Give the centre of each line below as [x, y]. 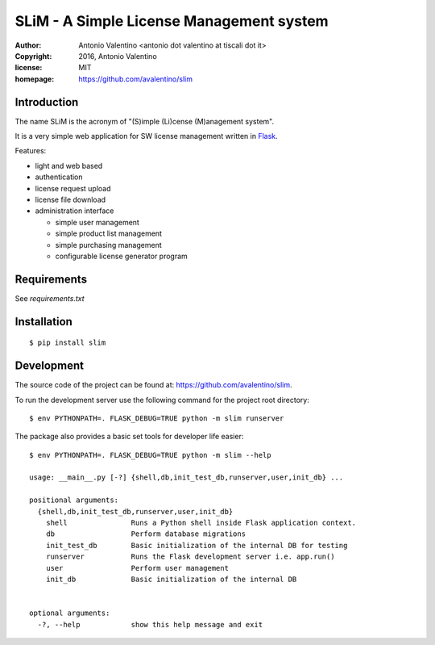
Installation [43, 322]
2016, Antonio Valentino [118, 56]
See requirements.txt [50, 298]
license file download [70, 199]
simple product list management [109, 233]
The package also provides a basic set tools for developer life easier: [129, 437]
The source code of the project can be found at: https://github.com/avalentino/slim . [153, 385]
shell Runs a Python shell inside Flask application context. [201, 523]
